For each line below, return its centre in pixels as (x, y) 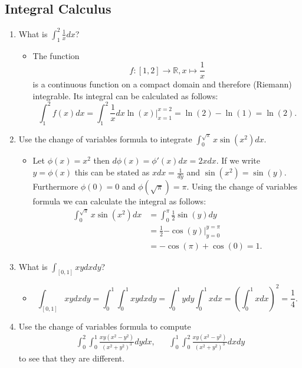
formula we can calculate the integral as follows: (119, 201)
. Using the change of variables (242, 186)
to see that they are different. (72, 358)
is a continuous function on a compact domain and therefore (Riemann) (162, 84)
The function (56, 55)
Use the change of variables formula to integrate (105, 139)
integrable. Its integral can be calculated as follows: (125, 95)
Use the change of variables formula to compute (105, 326)
